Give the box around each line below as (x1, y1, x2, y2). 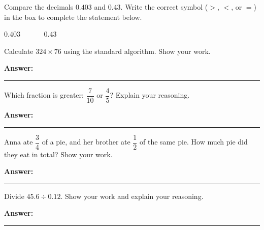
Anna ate (4, 136, 33, 147)
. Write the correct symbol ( (120, 2, 208, 12)
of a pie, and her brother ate (42, 136, 130, 147)
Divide (4, 190, 24, 201)
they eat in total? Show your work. (4, 149, 113, 159)
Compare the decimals (4, 2, 74, 12)
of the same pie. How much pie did (140, 136, 248, 147)
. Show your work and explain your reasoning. (60, 190, 204, 201)
